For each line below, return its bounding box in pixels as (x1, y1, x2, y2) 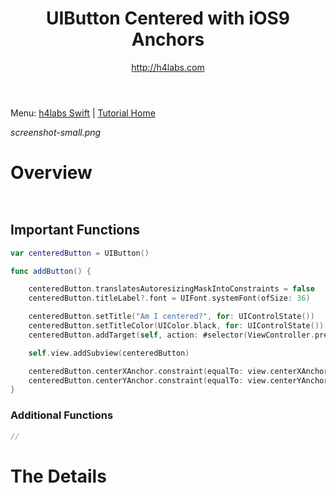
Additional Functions (10, 408, 114, 422)
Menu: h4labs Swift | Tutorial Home (10, 107, 156, 119)
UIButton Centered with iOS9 (45, 7, 291, 30)
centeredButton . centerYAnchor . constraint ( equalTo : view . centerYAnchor (28, 375, 329, 386)
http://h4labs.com (131, 61, 205, 73)
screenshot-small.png (10, 126, 102, 138)
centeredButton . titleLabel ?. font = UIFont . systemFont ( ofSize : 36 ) (28, 293, 311, 304)
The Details (10, 465, 107, 487)
